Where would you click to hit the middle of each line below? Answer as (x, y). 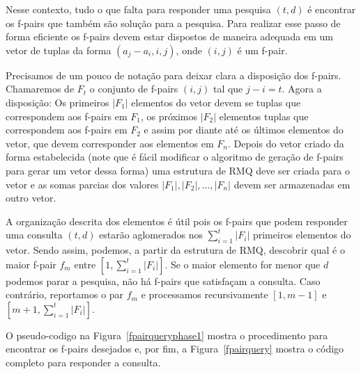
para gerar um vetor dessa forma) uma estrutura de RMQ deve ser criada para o (178, 170)
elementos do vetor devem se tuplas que (216, 102)
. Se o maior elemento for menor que (243, 264)
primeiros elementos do (302, 235)
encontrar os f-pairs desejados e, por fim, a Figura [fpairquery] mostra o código (175, 349)
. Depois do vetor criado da (286, 143)
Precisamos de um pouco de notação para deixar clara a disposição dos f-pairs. (174, 75)
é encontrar (332, 9)
